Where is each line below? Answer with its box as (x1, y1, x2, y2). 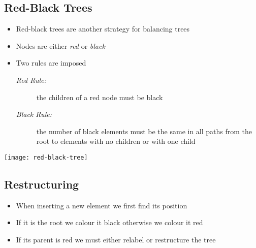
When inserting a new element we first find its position (16, 200, 187, 210)
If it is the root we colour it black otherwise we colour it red (16, 217, 203, 228)
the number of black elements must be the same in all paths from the (36, 126, 252, 136)
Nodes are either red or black (16, 40, 105, 51)
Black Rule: (16, 109, 52, 119)
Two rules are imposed (16, 57, 86, 68)
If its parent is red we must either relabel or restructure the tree (16, 234, 216, 244)
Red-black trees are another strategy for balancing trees (16, 23, 190, 34)
